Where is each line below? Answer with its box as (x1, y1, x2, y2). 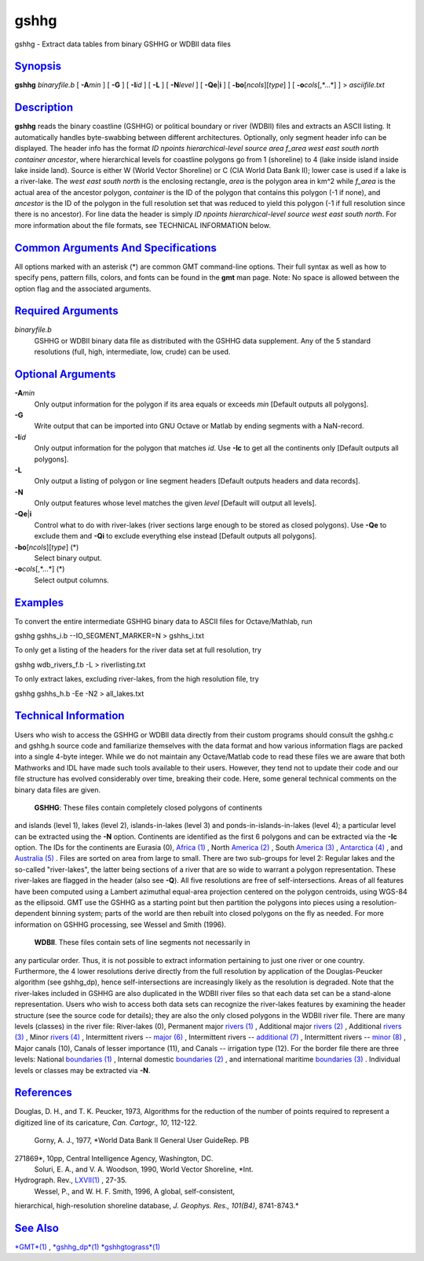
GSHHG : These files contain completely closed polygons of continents (34, 803, 263, 812)
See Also (14, 1221, 59, 1234)
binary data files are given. (14, 785, 101, 794)
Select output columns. (34, 575, 109, 585)
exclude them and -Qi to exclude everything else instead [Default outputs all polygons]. (34, 531, 317, 541)
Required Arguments (14, 304, 119, 318)
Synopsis (14, 60, 62, 73)
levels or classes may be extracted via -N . (14, 1065, 151, 1075)
